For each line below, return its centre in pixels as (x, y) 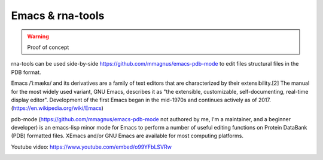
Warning (38, 36)
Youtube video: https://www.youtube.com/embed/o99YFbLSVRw (91, 147)
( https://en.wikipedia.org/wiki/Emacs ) (57, 108)
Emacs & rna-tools (58, 16)
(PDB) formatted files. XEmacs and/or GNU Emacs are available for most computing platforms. (127, 136)
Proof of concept (48, 47)
